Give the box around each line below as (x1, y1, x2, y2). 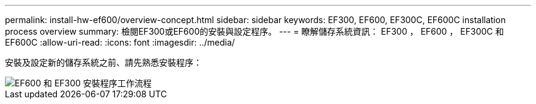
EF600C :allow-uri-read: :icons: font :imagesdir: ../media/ (5, 37, 235, 47)
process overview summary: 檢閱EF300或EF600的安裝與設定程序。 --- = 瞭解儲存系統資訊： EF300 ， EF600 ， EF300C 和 (5, 26, 504, 36)
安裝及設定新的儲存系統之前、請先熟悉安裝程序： (5, 57, 202, 68)
